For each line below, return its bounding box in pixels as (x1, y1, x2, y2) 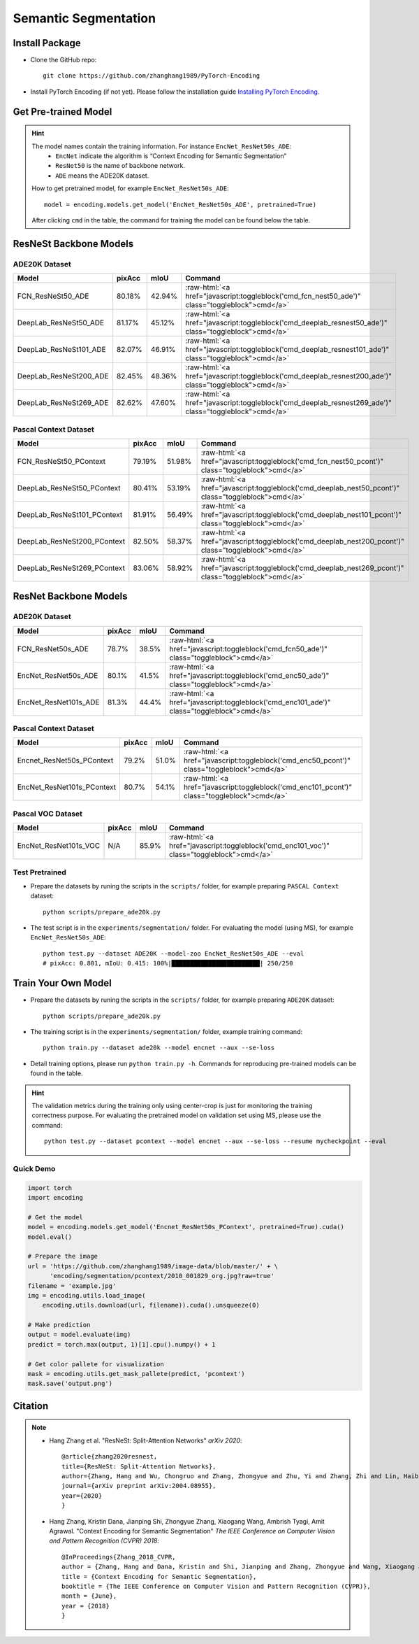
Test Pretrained (13, 867, 66, 877)
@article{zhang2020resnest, (61, 1452, 158, 1461)
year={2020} (61, 1491, 103, 1500)
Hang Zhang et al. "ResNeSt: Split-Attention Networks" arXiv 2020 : (49, 1436, 242, 1445)
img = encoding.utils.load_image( (27, 1291, 146, 1299)
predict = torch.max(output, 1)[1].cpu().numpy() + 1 (27, 1340, 216, 1348)
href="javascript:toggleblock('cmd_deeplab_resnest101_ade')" (185, 345, 390, 355)
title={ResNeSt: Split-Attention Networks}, (61, 1462, 216, 1471)
